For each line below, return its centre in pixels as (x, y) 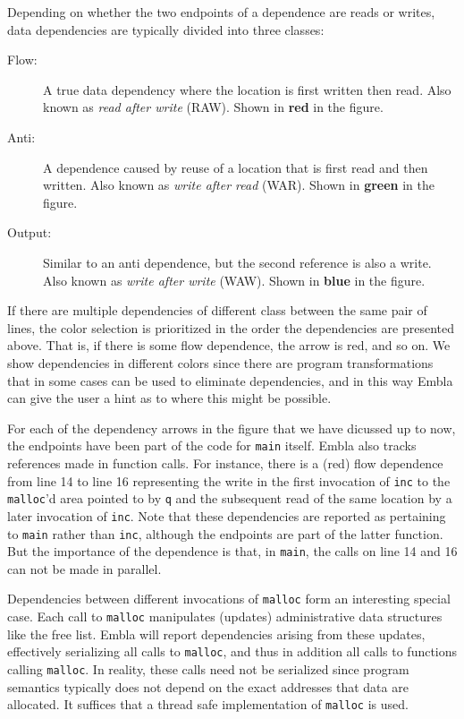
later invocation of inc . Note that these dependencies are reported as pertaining (227, 515)
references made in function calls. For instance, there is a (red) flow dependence (225, 462)
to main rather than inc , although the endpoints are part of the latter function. (225, 533)
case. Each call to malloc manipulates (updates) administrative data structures (225, 616)
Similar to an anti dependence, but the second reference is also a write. (237, 262)
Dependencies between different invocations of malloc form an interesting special (229, 599)
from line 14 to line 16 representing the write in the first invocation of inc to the (229, 480)
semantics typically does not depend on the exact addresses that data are (208, 686)
